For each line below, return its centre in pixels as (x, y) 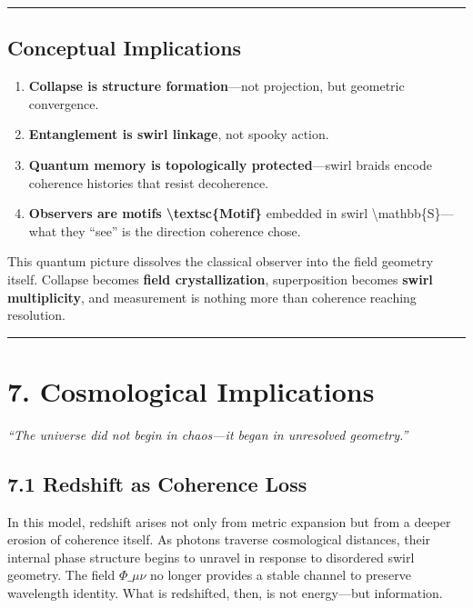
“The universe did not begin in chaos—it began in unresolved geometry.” (208, 434)
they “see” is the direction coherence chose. (181, 230)
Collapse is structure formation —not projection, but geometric (216, 86)
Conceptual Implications (125, 48)
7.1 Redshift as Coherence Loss (157, 483)
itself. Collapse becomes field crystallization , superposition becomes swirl (220, 279)
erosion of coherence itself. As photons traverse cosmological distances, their (219, 539)
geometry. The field (61, 575)
